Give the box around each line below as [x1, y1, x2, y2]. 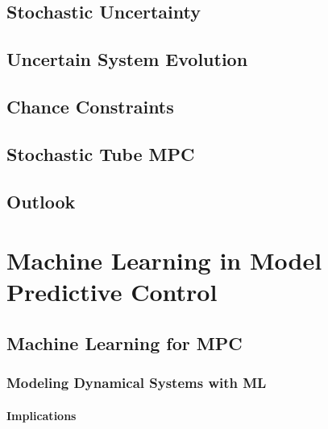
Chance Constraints [6, 93, 174, 118]
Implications [6, 406, 77, 423]
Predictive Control [6, 275, 218, 308]
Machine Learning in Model [6, 244, 322, 277]
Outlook [6, 188, 76, 213]
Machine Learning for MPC [6, 330, 243, 355]
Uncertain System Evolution [6, 47, 248, 72]
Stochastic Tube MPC [6, 141, 195, 166]
